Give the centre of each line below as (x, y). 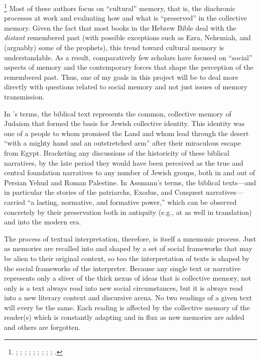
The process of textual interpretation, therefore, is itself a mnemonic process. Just (130, 238)
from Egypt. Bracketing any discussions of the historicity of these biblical (117, 152)
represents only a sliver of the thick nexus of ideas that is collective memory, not (128, 278)
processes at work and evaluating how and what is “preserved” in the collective (125, 18)
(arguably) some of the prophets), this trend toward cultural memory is (114, 47)
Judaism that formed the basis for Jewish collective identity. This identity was (124, 123)
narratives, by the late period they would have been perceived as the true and (124, 162)
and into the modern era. (43, 222)
